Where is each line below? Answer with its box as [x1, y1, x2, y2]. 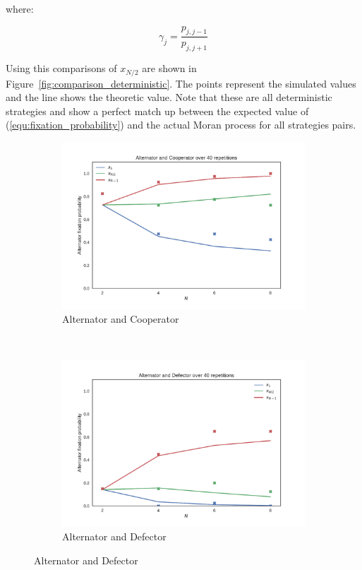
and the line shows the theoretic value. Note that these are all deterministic [6, 90, 332, 105]
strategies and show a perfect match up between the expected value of [6, 103, 309, 118]
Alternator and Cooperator [62, 311, 179, 326]
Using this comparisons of [6, 61, 117, 76]
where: [6, 1, 34, 16]
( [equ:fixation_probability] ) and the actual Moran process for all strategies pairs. [6, 117, 356, 132]
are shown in [142, 61, 197, 76]
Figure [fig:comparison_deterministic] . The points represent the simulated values [6, 76, 356, 90]
